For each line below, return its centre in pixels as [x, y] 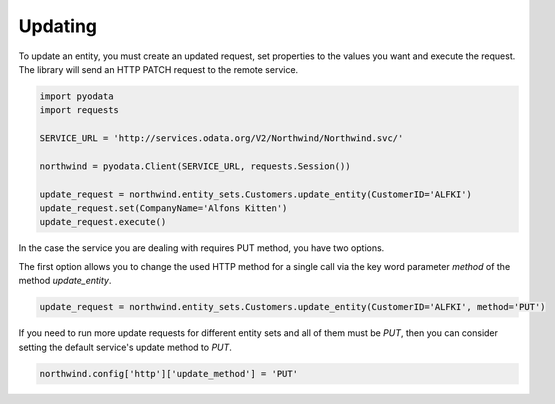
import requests [79, 110]
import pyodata [76, 96]
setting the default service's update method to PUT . [125, 347]
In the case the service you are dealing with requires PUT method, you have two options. [201, 248]
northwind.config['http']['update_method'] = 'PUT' [169, 373]
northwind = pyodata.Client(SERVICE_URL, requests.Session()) [195, 166]
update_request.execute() [103, 222]
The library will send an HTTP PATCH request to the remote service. [158, 69]
